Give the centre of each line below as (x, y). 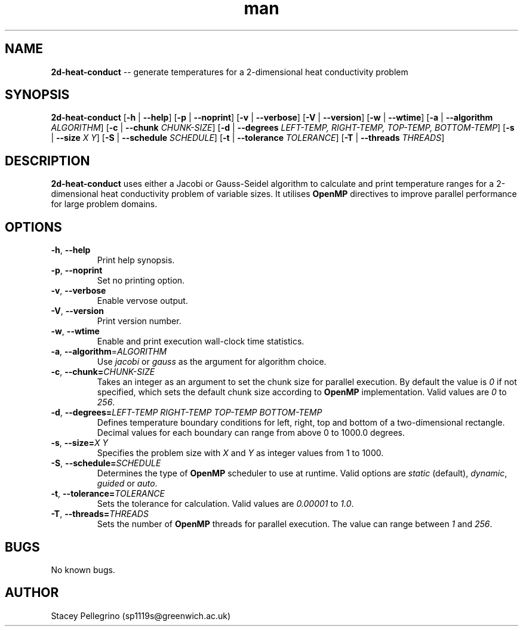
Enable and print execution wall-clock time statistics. (201, 341)
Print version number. (139, 321)
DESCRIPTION (47, 161)
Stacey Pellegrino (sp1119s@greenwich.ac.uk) (141, 615)
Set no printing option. (141, 281)
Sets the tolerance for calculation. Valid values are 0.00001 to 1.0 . (225, 504)
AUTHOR (32, 593)
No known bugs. (83, 570)
